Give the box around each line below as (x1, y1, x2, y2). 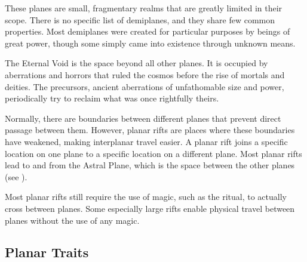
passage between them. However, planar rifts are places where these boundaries (5, 124, 295, 136)
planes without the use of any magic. (5, 214, 140, 226)
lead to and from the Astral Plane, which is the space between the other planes (5, 159, 295, 171)
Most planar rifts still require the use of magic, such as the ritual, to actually (5, 190, 287, 203)
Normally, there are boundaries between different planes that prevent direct (5, 112, 281, 124)
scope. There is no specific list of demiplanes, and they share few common (5, 13, 275, 26)
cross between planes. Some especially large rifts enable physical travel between (5, 202, 295, 214)
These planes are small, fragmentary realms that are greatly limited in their (5, 2, 283, 14)
